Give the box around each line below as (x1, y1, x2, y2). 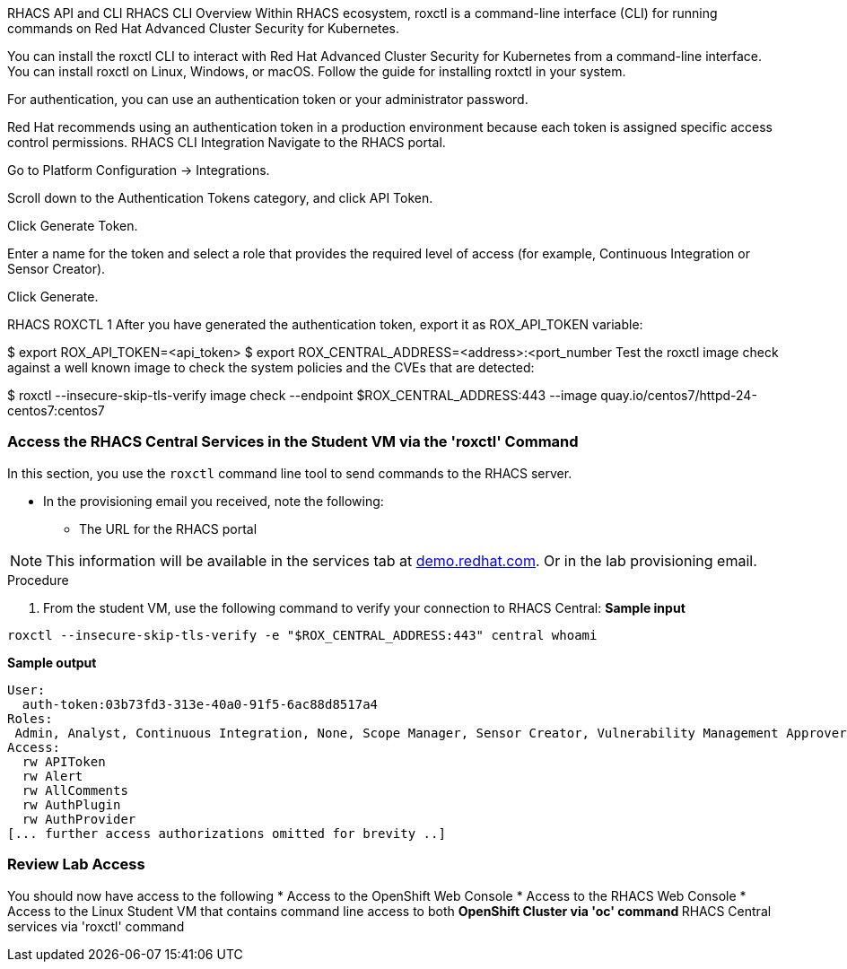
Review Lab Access (7, 855, 145, 874)
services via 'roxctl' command (7, 918, 185, 934)
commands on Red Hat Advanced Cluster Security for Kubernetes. (7, 21, 399, 36)
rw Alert (22, 768, 83, 783)
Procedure (7, 572, 69, 588)
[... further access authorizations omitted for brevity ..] (7, 825, 446, 841)
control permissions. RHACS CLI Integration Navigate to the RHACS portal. (7, 135, 446, 150)
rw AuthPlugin (22, 797, 121, 812)
